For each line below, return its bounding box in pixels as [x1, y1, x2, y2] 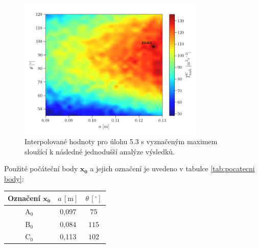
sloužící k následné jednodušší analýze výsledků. [25, 146, 175, 156]
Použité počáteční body [4, 163, 78, 174]
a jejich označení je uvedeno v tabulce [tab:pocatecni [90, 163, 255, 174]
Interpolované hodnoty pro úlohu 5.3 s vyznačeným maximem [25, 136, 218, 146]
